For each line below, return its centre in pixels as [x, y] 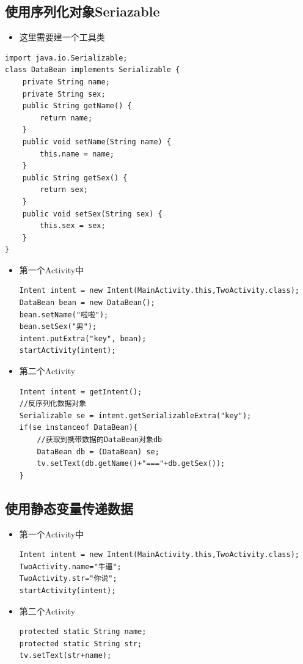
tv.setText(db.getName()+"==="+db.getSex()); [131, 464]
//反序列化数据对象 [53, 404]
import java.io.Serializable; [66, 58]
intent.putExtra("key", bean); [83, 338]
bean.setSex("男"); [58, 327]
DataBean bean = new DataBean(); [87, 303]
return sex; [64, 190]
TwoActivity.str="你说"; [68, 579]
